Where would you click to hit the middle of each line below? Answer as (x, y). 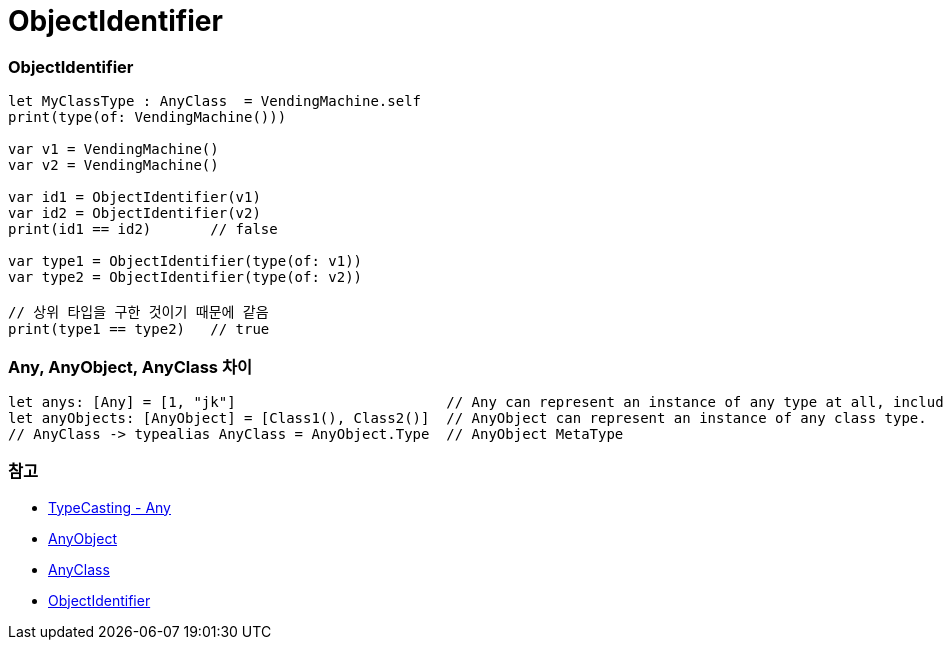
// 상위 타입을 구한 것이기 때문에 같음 (138, 312)
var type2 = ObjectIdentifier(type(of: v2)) (185, 277)
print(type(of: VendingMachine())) (147, 117)
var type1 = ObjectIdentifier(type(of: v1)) (185, 261)
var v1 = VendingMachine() (113, 149)
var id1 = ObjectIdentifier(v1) (134, 197)
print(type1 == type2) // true (139, 329)
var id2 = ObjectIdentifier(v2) (134, 213)
